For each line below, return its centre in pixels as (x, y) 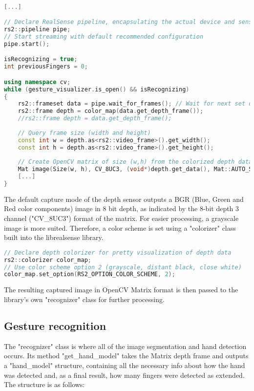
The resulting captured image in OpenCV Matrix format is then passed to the (121, 290)
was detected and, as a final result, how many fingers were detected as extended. (124, 375)
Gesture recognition (55, 325)
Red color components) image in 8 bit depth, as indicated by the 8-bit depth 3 (122, 208)
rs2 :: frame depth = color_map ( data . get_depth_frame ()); (111, 111)
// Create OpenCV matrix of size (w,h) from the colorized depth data (135, 162)
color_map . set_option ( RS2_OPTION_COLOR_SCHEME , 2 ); (90, 274)
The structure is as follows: (44, 384)
